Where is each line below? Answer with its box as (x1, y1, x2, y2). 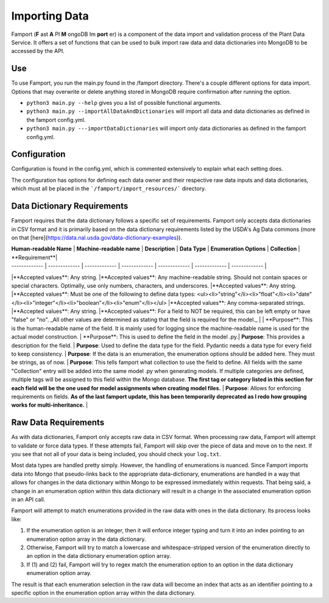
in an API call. (11, 496, 46, 503)
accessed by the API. (11, 48, 65, 55)
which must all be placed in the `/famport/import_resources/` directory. (11, 185, 207, 192)
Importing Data (11, 9, 89, 23)
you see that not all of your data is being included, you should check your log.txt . (11, 451, 222, 458)
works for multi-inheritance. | (11, 401, 88, 409)
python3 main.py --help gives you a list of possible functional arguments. (26, 99, 222, 107)
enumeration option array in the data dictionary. (26, 535, 146, 543)
